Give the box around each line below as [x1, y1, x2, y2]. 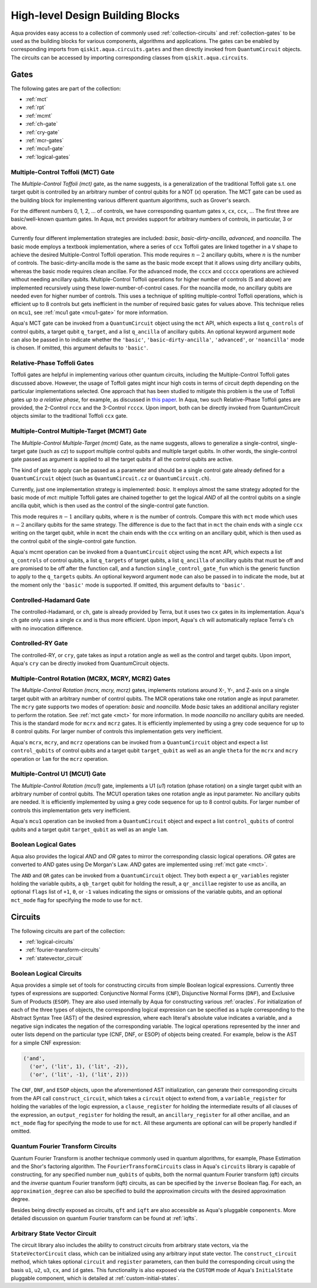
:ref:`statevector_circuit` [25, 954, 83, 961]
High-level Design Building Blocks [11, 9, 180, 22]
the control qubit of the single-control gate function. [11, 537, 137, 544]
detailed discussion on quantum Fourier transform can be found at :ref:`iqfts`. [11, 1215, 198, 1222]
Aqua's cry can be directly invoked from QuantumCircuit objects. [11, 660, 170, 667]
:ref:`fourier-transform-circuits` [25, 946, 101, 953]
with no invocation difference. [11, 624, 83, 632]
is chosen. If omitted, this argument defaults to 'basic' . [11, 344, 149, 351]
